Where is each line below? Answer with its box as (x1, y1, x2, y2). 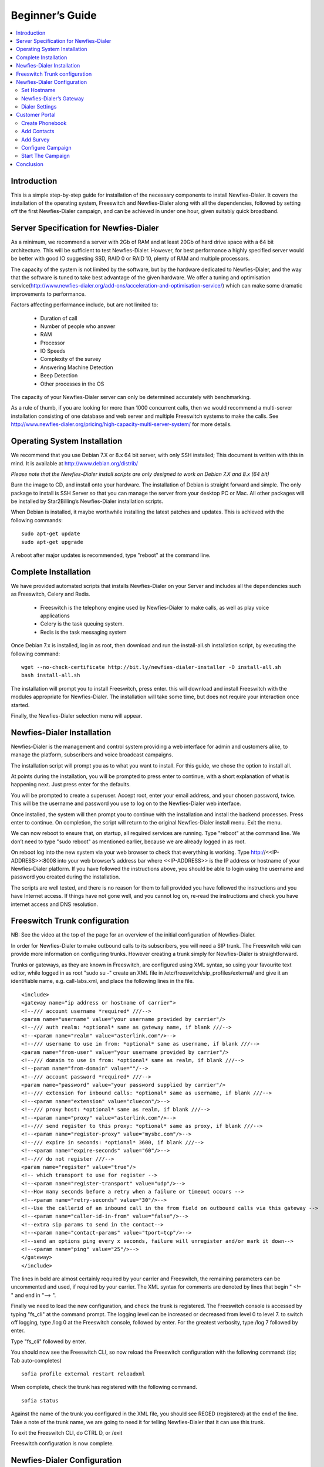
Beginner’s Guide (11, 9, 97, 22)
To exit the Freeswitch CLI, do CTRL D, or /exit (11, 1429, 123, 1436)
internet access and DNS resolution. (11, 901, 98, 908)
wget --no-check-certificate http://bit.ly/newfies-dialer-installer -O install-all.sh (21, 664, 282, 671)
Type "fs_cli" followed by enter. (11, 1338, 86, 1345)
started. (11, 701, 30, 708)
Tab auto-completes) (11, 1357, 62, 1364)
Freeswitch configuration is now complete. (11, 1440, 114, 1447)
